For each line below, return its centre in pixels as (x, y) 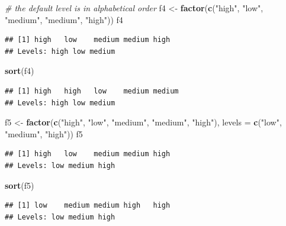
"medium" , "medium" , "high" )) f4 (64, 19)
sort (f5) (20, 185)
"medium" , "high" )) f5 (44, 133)
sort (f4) (20, 71)
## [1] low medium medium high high (88, 206)
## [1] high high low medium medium (92, 91)
